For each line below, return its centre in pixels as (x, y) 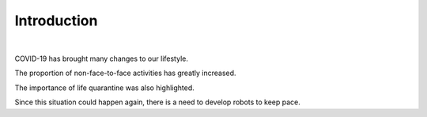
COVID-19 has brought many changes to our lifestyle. (102, 58)
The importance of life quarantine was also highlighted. (105, 88)
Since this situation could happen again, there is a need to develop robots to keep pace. (157, 102)
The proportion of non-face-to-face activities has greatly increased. (125, 73)
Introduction (56, 21)
